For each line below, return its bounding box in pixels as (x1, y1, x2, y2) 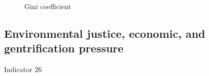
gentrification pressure (4, 40, 124, 56)
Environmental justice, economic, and (4, 25, 205, 41)
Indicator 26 (4, 64, 42, 74)
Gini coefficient (24, 1, 71, 11)
